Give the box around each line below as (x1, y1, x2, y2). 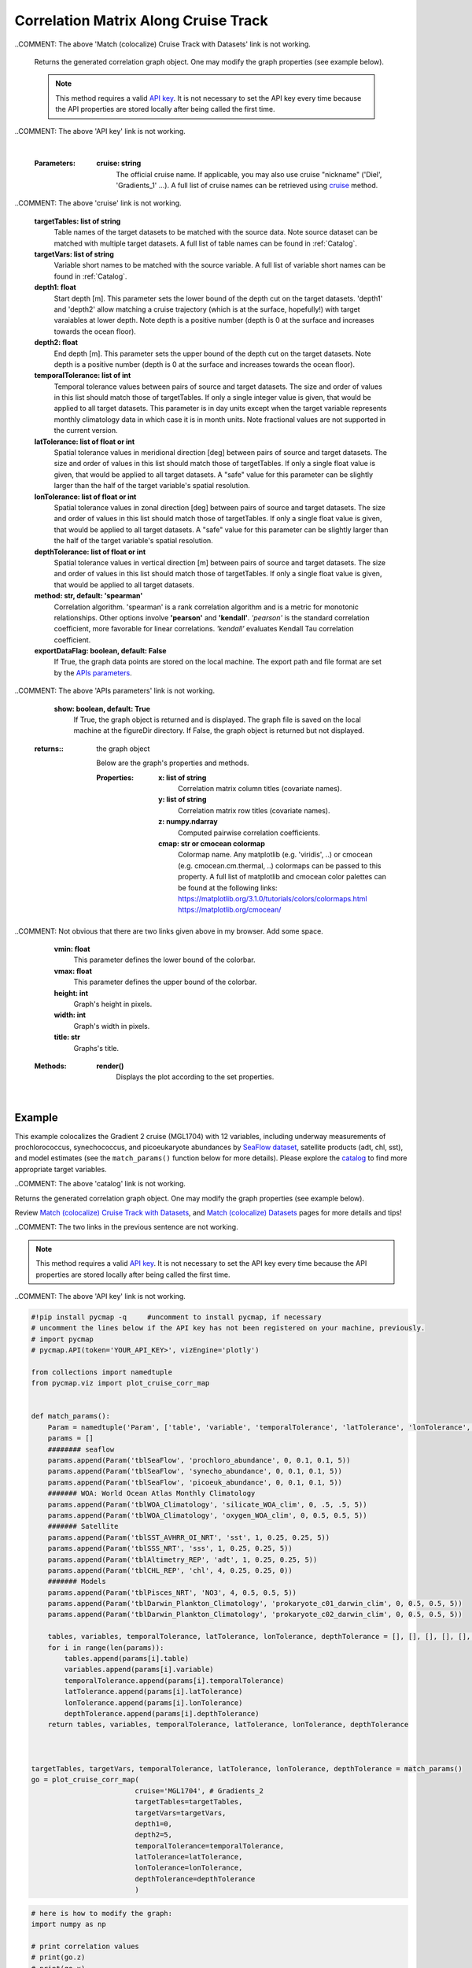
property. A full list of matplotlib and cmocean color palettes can (178, 872, 387, 882)
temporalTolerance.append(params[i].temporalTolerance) (64, 1676, 285, 1685)
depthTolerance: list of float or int (34, 547, 146, 557)
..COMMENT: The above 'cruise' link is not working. (14, 198, 182, 208)
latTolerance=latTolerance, (135, 1852, 243, 1862)
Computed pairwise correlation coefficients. (178, 827, 320, 838)
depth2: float (34, 338, 79, 347)
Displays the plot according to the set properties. (116, 1072, 275, 1082)
